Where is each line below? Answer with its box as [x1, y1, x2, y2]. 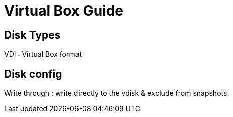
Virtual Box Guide [4, 2, 123, 19]
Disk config [4, 67, 62, 80]
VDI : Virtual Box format [4, 50, 82, 59]
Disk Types [4, 28, 61, 41]
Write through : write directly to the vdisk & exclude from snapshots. [4, 89, 229, 98]
